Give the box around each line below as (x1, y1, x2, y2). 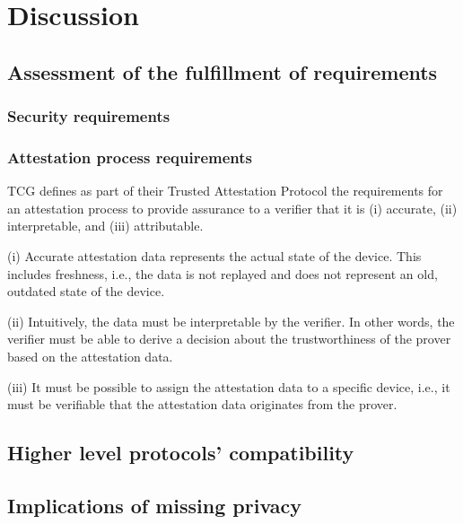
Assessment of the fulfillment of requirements (7, 57, 438, 85)
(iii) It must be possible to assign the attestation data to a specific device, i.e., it (7, 377, 450, 396)
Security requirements (7, 105, 170, 127)
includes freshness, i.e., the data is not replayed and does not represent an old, (7, 264, 438, 283)
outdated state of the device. (7, 282, 165, 301)
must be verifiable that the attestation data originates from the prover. (7, 395, 397, 414)
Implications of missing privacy (7, 491, 302, 519)
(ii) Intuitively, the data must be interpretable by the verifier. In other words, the (7, 311, 455, 330)
